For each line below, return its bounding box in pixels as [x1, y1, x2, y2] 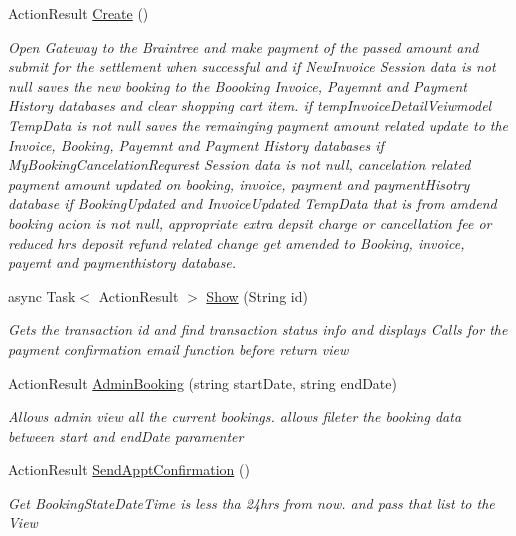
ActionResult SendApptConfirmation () [8, 459, 250, 480]
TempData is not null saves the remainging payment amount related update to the [8, 114, 509, 135]
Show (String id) [206, 285, 308, 306]
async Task [8, 285, 76, 306]
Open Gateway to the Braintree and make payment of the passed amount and [8, 36, 479, 57]
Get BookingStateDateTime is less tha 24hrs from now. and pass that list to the [8, 492, 495, 513]
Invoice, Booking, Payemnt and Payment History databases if [8, 134, 384, 155]
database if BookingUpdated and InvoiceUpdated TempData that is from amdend [8, 193, 497, 214]
